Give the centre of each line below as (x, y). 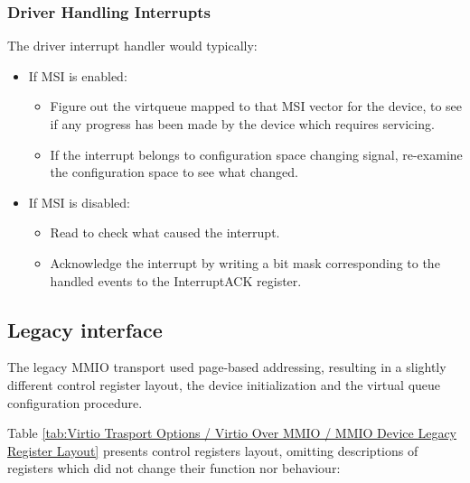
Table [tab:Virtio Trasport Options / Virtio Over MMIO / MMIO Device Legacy (232, 433)
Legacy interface (85, 329)
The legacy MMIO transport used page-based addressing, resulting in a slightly (227, 367)
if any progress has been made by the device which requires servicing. (242, 124)
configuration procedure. (75, 402)
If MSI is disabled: (79, 202)
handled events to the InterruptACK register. (176, 280)
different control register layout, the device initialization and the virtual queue (224, 384)
